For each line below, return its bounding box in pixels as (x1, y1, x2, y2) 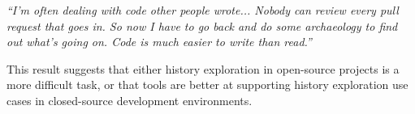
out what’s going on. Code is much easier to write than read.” (6, 33, 312, 50)
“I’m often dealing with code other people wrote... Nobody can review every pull (6, 2, 399, 18)
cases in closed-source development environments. (6, 91, 253, 108)
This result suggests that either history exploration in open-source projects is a (6, 60, 400, 77)
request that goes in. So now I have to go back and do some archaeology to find (6, 17, 398, 34)
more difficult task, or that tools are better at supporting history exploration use (6, 76, 409, 93)
